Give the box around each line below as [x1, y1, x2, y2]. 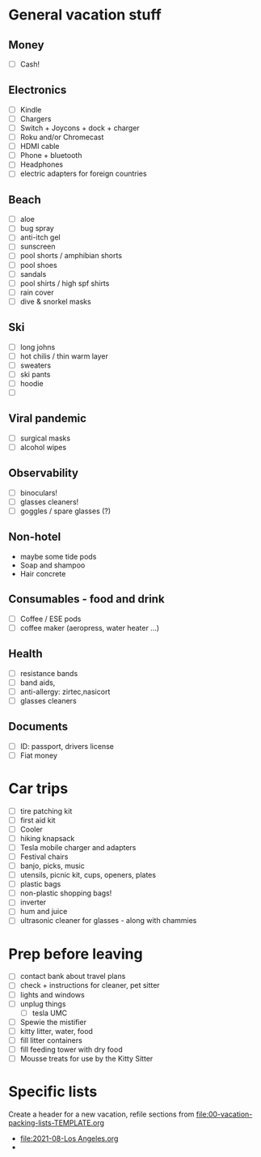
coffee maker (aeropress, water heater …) [19, 623, 160, 632]
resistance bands [19, 668, 78, 678]
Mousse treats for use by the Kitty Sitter [19, 1053, 154, 1063]
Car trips [8, 779, 69, 798]
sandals [19, 269, 47, 279]
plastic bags [19, 879, 61, 889]
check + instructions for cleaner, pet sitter [19, 980, 160, 990]
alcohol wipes [19, 442, 67, 452]
